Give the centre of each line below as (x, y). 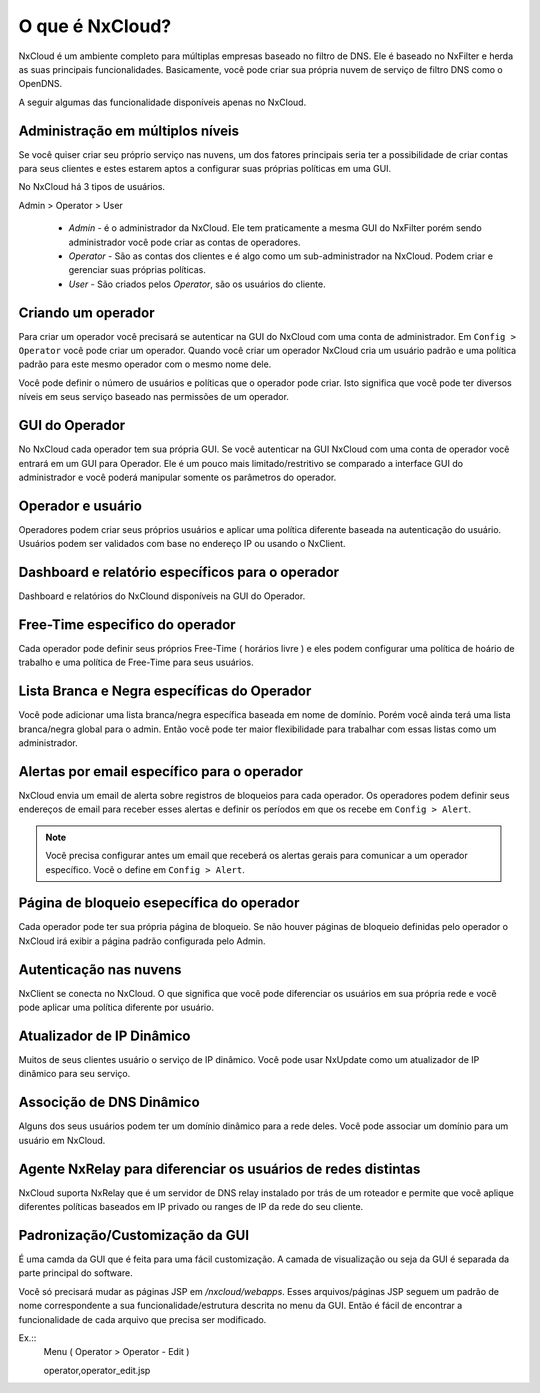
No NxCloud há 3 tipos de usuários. (91, 187)
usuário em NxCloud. (62, 1140)
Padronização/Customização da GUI (134, 1235)
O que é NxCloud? (95, 26)
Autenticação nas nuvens (100, 969)
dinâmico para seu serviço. (74, 1074)
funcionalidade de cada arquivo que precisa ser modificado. (142, 1319)
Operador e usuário (80, 505)
